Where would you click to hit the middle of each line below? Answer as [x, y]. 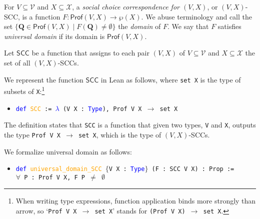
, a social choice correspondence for [126, 6]
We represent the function [44, 79]
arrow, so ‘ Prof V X [46, 210]
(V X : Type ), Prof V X [102, 109]
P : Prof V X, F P [54, 177]
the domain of [139, 26]
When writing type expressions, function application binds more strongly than [136, 201]
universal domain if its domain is [54, 36]
